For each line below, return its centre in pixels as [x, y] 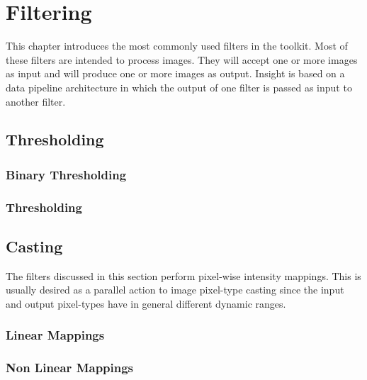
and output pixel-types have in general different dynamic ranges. [146, 303]
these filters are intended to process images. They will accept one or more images [182, 59]
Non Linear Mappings [70, 368]
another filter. [36, 101]
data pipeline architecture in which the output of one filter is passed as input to [179, 87]
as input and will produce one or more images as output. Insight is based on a [175, 73]
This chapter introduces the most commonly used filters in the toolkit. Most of [177, 46]
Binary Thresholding [66, 174]
